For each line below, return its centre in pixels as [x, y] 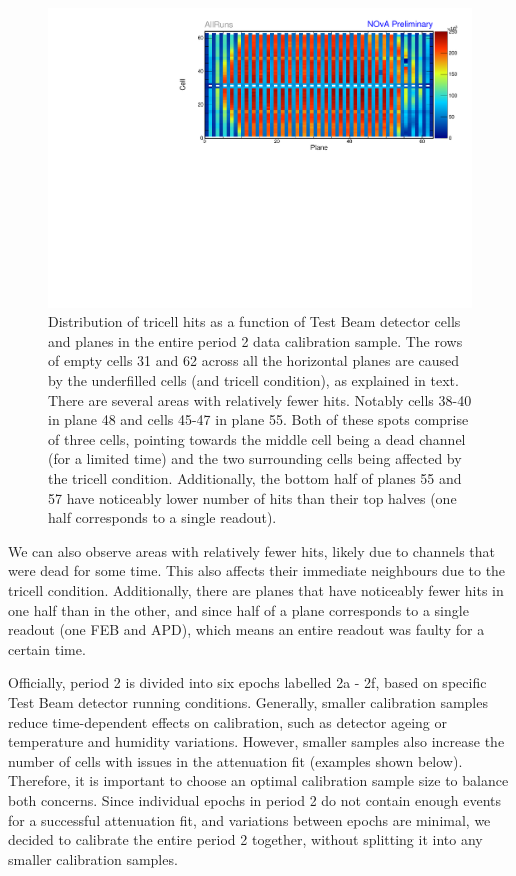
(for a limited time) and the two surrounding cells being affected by [255, 458]
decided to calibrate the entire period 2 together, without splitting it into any [245, 839]
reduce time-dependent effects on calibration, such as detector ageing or [228, 721]
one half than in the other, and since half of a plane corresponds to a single [238, 609]
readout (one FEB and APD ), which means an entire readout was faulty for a [246, 629]
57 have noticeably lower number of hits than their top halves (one [252, 497]
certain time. [47, 648]
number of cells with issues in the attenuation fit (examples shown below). [235, 760]
